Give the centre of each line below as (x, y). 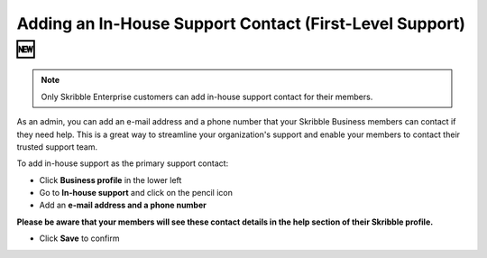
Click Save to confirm (79, 238)
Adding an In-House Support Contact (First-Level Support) (241, 23)
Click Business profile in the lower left (110, 180)
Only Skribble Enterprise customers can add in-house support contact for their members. (207, 97)
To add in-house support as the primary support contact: (123, 163)
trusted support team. (57, 147)
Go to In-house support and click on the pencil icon (136, 193)
